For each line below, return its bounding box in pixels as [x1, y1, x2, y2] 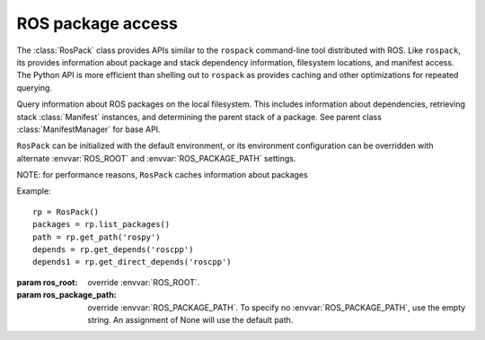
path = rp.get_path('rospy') [32, 231, 161, 242]
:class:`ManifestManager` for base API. [16, 124, 161, 135]
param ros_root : [16, 276, 78, 287]
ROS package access [16, 13, 179, 33]
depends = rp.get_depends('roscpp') [32, 245, 194, 255]
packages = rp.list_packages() [32, 220, 171, 230]
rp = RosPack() [32, 206, 100, 217]
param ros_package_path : [16, 290, 117, 301]
